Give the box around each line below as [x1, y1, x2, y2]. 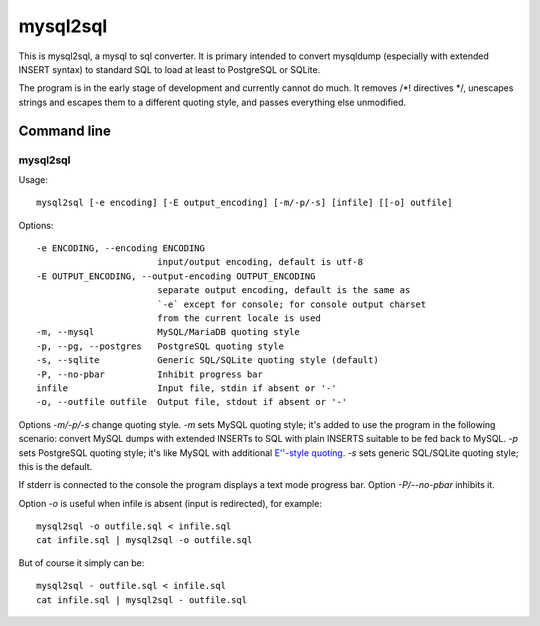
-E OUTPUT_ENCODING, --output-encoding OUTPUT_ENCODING [36, 270, 316, 282]
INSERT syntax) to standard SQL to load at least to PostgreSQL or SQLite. [18, 63, 321, 75]
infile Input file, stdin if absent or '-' [36, 382, 337, 394]
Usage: [18, 173, 49, 185]
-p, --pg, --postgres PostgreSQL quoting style [36, 340, 285, 352]
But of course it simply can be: [18, 556, 145, 569]
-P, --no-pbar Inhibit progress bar [36, 368, 264, 380]
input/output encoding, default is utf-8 [156, 256, 364, 268]
